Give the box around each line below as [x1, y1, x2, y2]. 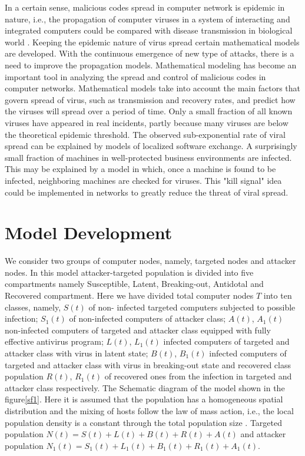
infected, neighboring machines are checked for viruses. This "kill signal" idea [5, 174, 282, 186]
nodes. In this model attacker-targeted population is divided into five [5, 266, 254, 278]
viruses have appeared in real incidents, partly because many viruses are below [5, 116, 289, 128]
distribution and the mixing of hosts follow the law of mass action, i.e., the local [5, 404, 294, 417]
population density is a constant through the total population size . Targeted [5, 416, 282, 428]
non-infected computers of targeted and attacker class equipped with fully [5, 323, 271, 336]
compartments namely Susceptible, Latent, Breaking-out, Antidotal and [5, 277, 264, 290]
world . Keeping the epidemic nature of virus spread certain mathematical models [5, 35, 300, 48]
